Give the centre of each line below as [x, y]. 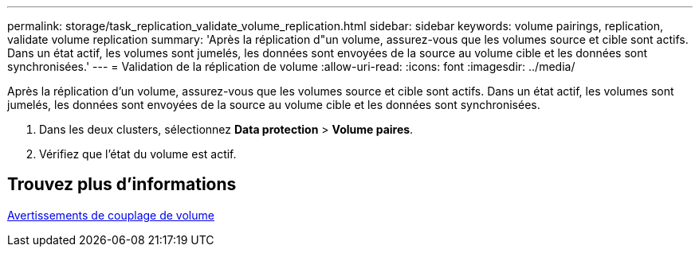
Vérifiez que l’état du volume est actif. [138, 154]
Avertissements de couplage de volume [111, 215]
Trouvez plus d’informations [122, 185]
